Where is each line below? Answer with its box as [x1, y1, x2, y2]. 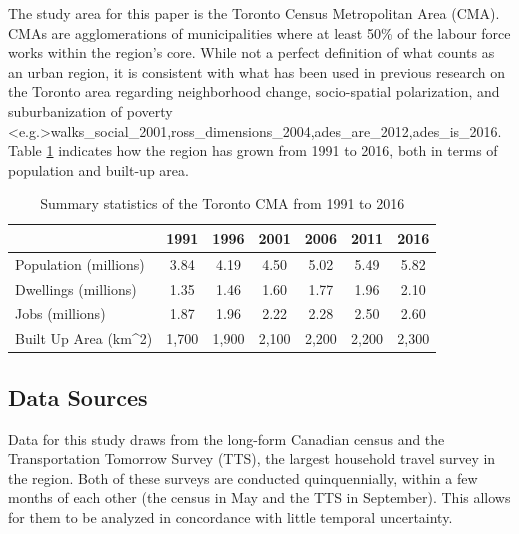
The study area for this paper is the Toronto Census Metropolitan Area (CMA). [8, 3, 500, 23]
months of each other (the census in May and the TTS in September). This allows [8, 487, 511, 508]
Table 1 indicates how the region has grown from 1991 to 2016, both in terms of [8, 140, 498, 161]
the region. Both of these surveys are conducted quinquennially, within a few [8, 467, 478, 488]
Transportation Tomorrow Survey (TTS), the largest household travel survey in [8, 448, 496, 469]
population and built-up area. [8, 159, 189, 180]
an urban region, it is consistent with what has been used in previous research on [8, 61, 505, 82]
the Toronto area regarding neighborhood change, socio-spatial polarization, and [8, 81, 500, 102]
